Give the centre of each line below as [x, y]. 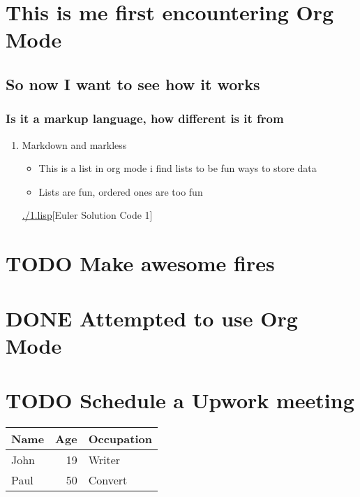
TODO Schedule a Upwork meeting [180, 400]
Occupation [120, 439]
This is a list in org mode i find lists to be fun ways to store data [178, 168]
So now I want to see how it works [133, 84]
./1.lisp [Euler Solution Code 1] [87, 215]
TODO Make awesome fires [140, 263]
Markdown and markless [74, 144]
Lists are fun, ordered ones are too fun [121, 191]
